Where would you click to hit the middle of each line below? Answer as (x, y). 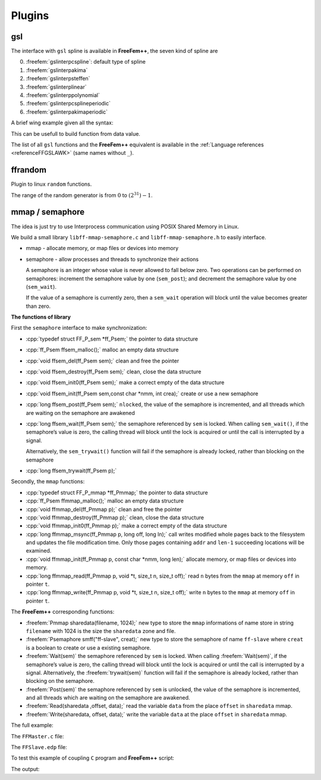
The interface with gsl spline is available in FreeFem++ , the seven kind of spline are (114, 51)
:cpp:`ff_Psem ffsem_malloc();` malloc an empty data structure (102, 350)
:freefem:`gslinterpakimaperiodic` (67, 112)
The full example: (32, 725)
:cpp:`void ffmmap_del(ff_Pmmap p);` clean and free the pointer (104, 509)
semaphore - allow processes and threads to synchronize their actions (112, 259)
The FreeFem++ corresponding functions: (63, 612)
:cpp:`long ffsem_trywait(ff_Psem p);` (71, 470)
